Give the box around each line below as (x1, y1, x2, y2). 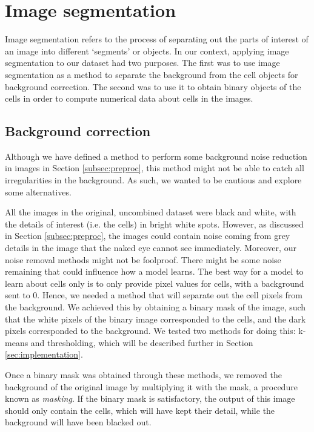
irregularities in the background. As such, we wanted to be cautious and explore (5, 174, 302, 186)
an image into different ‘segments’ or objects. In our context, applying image (5, 44, 289, 57)
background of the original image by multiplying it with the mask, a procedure (5, 380, 298, 393)
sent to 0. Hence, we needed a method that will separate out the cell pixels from (5, 289, 303, 301)
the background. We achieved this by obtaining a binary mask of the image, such (5, 301, 306, 313)
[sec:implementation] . (5, 348, 83, 361)
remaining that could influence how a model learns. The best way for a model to (5, 265, 304, 278)
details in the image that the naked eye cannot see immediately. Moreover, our (5, 241, 296, 254)
